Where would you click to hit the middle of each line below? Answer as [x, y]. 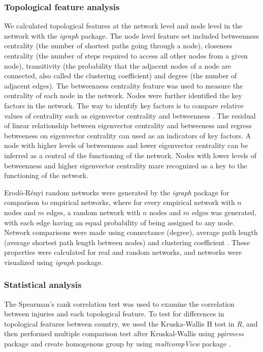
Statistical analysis [43, 285]
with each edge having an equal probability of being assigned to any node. [120, 222]
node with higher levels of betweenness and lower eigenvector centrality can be [126, 145]
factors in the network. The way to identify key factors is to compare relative [124, 105]
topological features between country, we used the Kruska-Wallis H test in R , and [131, 323]
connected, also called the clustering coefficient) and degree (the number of [121, 76]
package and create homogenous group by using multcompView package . [118, 344]
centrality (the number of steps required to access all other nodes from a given [126, 55]
